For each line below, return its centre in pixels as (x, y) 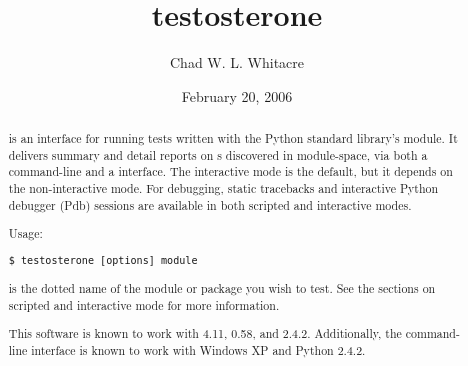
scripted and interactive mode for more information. (144, 304)
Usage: (25, 233)
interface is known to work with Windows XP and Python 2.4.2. (198, 349)
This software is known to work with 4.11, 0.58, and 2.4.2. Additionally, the (205, 333)
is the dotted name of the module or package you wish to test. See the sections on (222, 287)
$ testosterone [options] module (103, 260)
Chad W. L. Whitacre (237, 62)
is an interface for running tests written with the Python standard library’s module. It (233, 138)
